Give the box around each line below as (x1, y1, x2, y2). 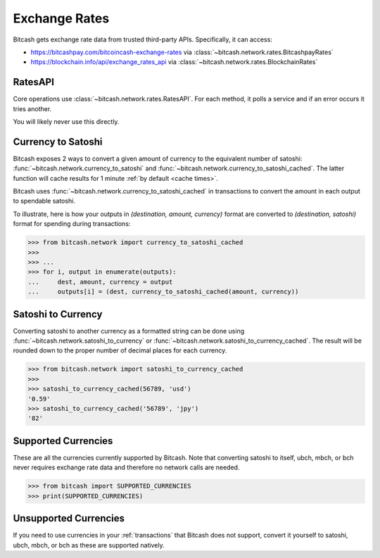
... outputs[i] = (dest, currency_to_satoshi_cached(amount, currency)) (27, 288, 299, 296)
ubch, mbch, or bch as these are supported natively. (13, 540, 165, 549)
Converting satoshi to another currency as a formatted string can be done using (13, 326, 245, 335)
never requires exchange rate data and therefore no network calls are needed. (13, 463, 240, 471)
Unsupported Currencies (13, 512, 125, 524)
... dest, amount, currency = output (27, 278, 173, 286)
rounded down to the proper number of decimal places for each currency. (13, 346, 227, 355)
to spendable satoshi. (13, 197, 75, 205)
